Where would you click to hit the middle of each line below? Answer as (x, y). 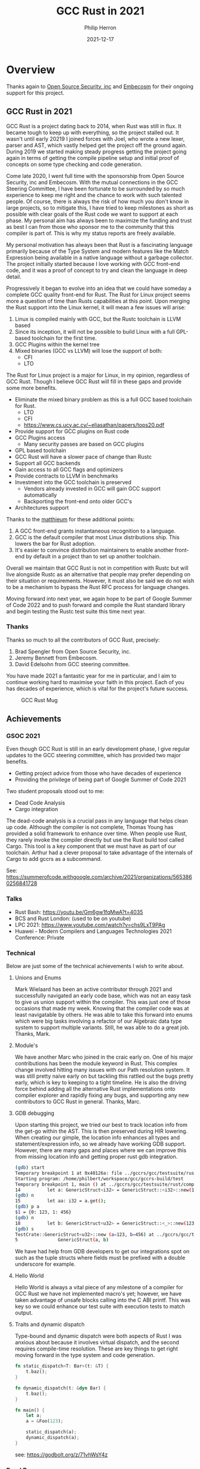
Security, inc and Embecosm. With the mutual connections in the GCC (92, 182)
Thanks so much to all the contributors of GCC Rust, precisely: (83, 640)
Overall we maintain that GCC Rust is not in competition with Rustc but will (97, 568)
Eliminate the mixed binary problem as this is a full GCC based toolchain (103, 399)
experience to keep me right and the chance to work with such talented (94, 195)
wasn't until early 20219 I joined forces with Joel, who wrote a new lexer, (96, 138)
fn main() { (30, 1410)
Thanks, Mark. (33, 1034)
